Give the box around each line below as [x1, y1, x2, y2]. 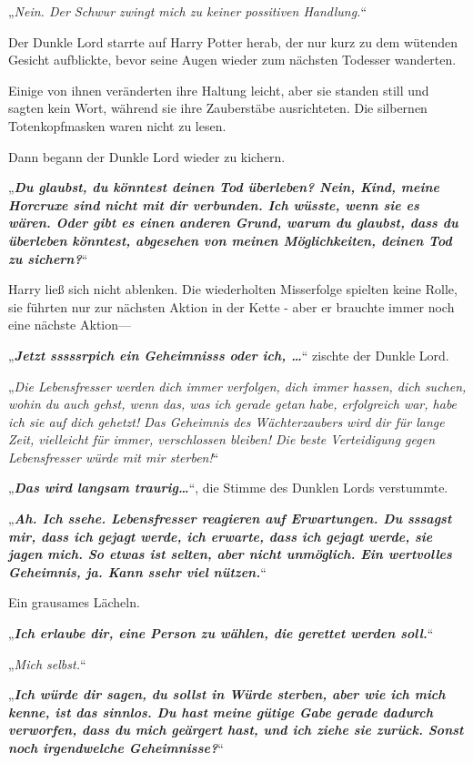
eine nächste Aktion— [8, 315, 132, 334]
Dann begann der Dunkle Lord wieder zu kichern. [8, 147, 286, 166]
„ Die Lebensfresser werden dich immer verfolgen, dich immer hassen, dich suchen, [8, 376, 467, 395]
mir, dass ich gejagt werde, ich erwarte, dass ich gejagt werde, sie [8, 526, 433, 545]
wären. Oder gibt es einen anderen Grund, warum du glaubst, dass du [8, 213, 458, 232]
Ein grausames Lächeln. [8, 593, 140, 612]
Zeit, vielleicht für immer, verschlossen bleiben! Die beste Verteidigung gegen [8, 430, 436, 449]
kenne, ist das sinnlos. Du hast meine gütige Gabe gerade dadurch [8, 702, 434, 721]
